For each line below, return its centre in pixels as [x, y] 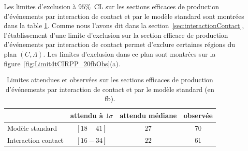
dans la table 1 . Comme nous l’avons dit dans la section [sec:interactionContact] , [124, 25]
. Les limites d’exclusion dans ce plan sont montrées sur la [129, 53]
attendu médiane [148, 115]
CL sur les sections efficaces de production [157, 6]
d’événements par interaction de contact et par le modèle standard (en [110, 89]
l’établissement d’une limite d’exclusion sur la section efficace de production [116, 35]
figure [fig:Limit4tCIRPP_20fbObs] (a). [62, 63]
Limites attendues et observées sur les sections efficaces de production [110, 80]
